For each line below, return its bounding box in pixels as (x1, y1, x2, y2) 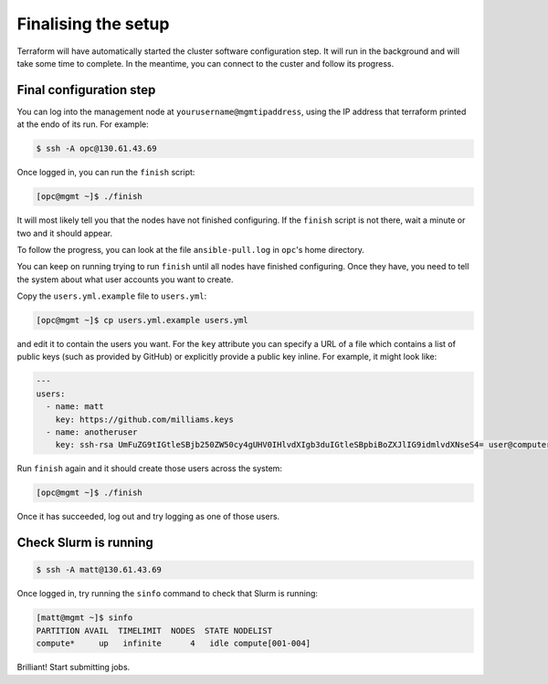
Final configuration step (16, 82, 156, 98)
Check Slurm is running (16, 535, 154, 551)
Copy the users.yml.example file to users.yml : (16, 290, 207, 301)
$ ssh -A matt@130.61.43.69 (36, 564, 162, 575)
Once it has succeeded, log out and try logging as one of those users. (16, 511, 280, 522)
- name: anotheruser (46, 427, 138, 437)
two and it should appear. (16, 227, 113, 238)
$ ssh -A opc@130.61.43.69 (36, 143, 157, 154)
